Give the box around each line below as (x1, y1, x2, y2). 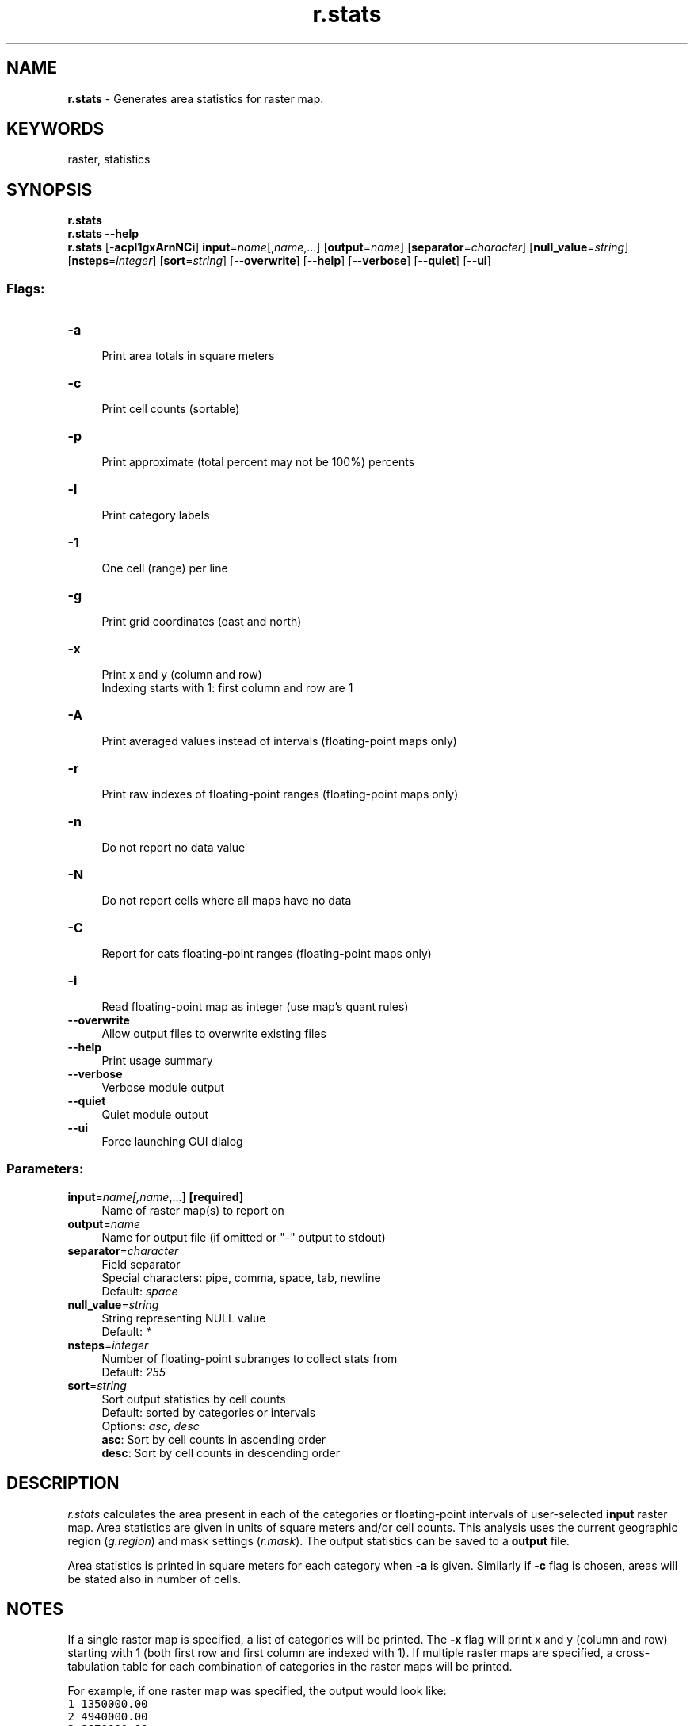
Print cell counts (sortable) (101, 402, 240, 416)
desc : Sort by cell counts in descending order (101, 1445, 341, 1460)
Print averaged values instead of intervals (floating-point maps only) (101, 734, 457, 748)
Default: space (101, 1284, 178, 1298)
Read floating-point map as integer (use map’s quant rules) (101, 1000, 409, 1014)
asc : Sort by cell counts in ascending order (101, 1432, 326, 1446)
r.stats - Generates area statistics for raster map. (67, 91, 324, 105)
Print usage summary (101, 1054, 213, 1068)
